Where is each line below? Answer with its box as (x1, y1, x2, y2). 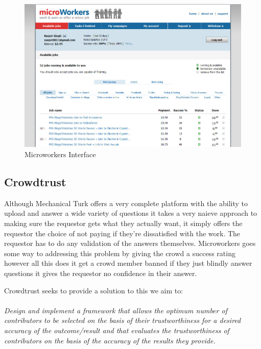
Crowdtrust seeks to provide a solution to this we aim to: (4, 285, 183, 295)
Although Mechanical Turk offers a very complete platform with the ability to (4, 197, 248, 208)
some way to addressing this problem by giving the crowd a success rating (4, 247, 235, 258)
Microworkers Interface (25, 149, 96, 159)
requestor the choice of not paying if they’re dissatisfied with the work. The (4, 228, 241, 238)
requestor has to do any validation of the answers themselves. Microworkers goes (4, 238, 256, 248)
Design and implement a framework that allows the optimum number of (4, 305, 227, 315)
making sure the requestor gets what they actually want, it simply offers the (4, 217, 243, 228)
